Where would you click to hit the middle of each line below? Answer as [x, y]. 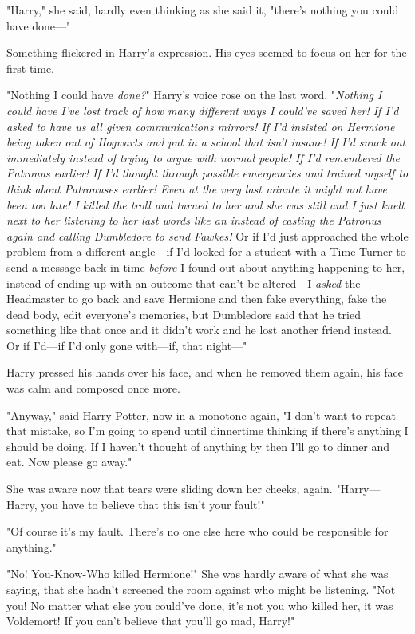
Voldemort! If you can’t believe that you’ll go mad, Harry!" [151, 621]
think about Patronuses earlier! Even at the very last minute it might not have [197, 188]
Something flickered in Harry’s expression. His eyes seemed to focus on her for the [207, 52]
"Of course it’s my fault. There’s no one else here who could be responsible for [198, 531]
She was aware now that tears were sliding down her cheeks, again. [170, 489]
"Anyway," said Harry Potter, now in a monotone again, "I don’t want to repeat [201, 415]
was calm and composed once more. [93, 388]
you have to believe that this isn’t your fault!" [153, 504]
